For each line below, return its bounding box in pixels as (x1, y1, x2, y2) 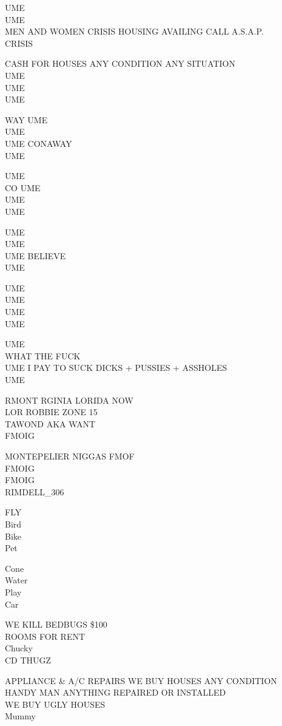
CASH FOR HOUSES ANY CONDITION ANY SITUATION (5, 57, 235, 70)
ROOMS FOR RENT (5, 629, 86, 642)
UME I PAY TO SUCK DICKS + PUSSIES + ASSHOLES (5, 361, 227, 374)
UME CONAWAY (5, 137, 72, 149)
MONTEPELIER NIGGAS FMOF (5, 450, 135, 462)
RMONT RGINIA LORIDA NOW (5, 393, 133, 406)
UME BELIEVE (5, 249, 66, 262)
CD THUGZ (5, 653, 52, 666)
